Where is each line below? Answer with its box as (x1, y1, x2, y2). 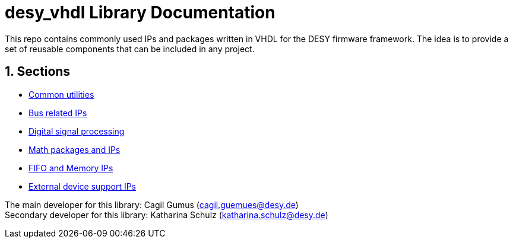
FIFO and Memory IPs (28, 162, 113, 173)
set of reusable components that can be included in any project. (5, 43, 255, 54)
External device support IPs (28, 181, 137, 191)
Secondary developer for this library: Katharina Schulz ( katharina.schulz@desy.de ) (5, 209, 328, 220)
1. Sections (5, 64, 71, 79)
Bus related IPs (28, 107, 87, 118)
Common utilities (28, 89, 94, 100)
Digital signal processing (28, 126, 125, 136)
